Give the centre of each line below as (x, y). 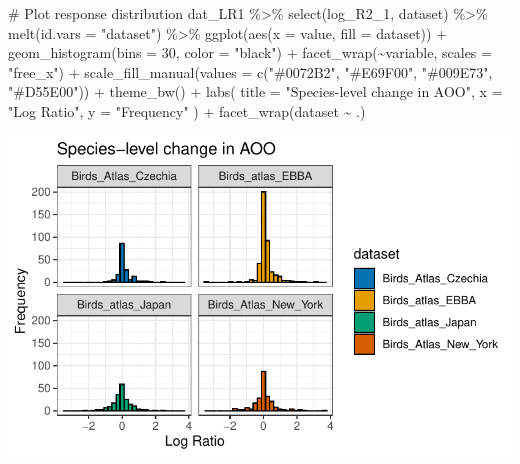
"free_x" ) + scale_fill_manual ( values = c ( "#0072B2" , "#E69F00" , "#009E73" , (250, 71)
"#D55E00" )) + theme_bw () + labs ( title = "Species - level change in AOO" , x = (255, 91)
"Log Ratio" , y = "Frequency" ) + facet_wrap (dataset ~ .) (187, 110)
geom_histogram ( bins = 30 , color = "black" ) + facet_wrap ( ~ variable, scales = (250, 52)
